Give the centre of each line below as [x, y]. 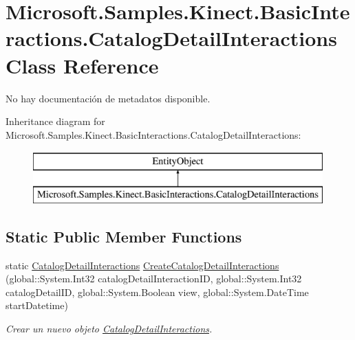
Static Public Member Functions [124, 236]
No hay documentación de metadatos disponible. [108, 98]
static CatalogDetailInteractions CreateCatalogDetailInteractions [142, 265]
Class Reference [82, 65]
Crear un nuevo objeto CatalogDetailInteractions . [109, 329]
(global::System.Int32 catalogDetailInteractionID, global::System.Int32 [154, 279]
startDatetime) [37, 305]
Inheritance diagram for [55, 121]
